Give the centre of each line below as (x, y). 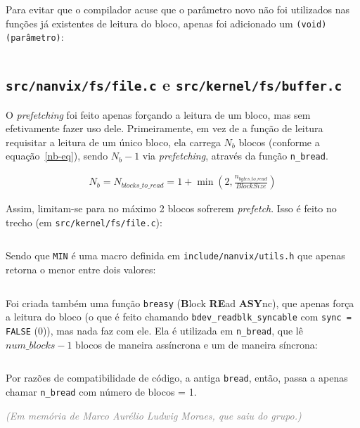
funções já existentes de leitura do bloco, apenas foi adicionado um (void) (166, 23)
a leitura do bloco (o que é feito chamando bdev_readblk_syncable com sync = (179, 317)
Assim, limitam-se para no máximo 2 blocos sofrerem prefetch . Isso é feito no (171, 208)
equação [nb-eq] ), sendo (57, 156)
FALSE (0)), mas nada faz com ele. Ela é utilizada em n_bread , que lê (154, 330)
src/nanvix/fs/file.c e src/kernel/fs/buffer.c (174, 85)
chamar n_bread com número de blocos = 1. (101, 391)
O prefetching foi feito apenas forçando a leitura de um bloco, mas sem (158, 114)
